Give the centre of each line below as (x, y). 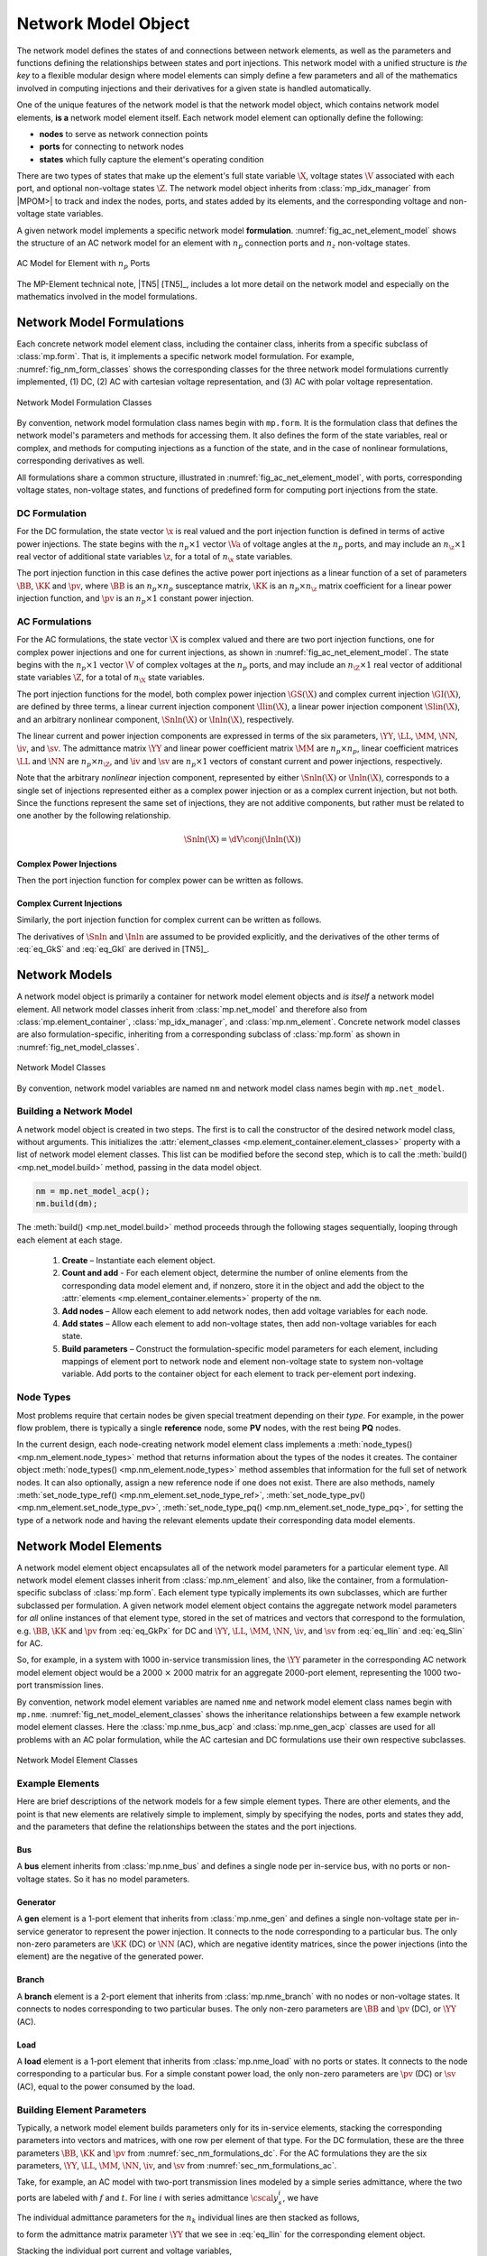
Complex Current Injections (69, 903)
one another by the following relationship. (94, 816)
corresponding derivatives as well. (81, 461)
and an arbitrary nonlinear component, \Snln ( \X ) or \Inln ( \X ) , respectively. (156, 719)
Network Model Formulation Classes (84, 402)
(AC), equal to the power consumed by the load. (106, 2086)
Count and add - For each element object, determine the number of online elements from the (235, 1273)
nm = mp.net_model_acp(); (93, 1191)
